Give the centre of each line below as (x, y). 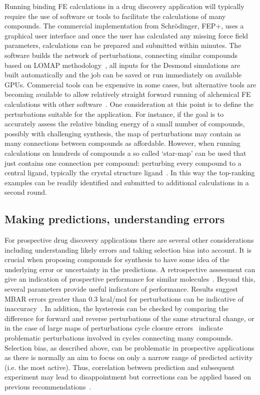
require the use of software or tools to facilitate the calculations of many (115, 16)
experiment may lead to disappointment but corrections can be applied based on (128, 377)
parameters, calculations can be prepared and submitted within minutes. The (123, 45)
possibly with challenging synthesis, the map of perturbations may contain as (123, 133)
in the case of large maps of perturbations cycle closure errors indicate (114, 328)
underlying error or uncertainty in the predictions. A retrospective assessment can (130, 269)
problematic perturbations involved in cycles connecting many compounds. (119, 338)
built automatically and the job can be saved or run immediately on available (123, 75)
